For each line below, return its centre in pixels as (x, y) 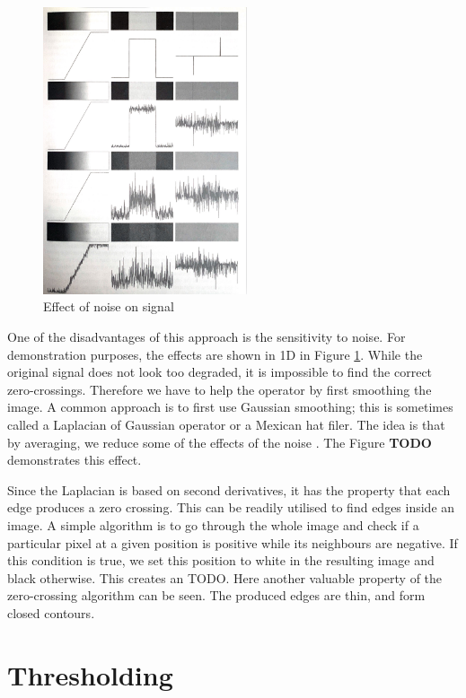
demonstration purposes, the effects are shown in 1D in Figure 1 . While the (215, 354)
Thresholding (90, 674)
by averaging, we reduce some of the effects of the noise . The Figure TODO (220, 442)
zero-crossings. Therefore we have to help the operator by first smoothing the (220, 389)
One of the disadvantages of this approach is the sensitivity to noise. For (207, 337)
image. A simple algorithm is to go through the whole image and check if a (213, 524)
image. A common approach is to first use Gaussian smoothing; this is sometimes (230, 407)
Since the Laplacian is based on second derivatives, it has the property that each (229, 489)
